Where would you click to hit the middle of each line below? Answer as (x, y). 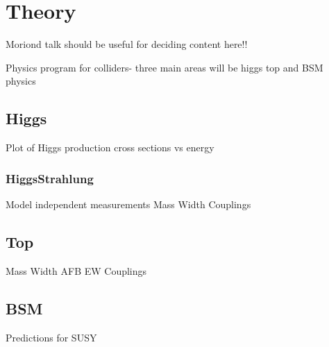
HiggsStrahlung (50, 178)
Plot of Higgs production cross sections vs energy (110, 147)
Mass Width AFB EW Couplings (76, 270)
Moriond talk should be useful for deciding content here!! (127, 44)
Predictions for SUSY (51, 337)
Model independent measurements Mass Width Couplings (128, 204)
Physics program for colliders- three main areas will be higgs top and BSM (164, 67)
